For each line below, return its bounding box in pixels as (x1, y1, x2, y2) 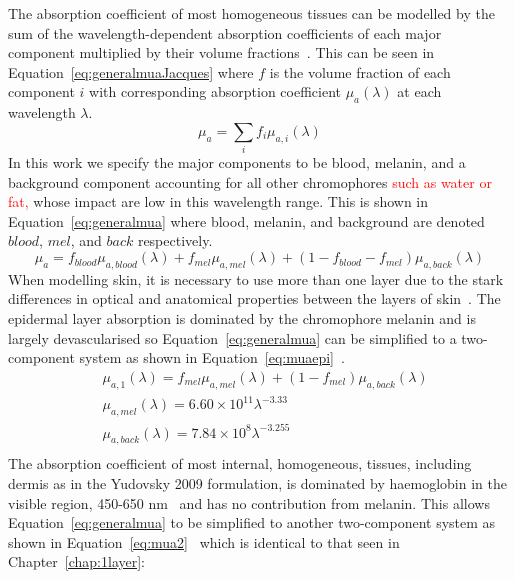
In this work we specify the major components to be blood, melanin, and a (8, 152, 466, 173)
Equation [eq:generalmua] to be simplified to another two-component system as (8, 512, 496, 533)
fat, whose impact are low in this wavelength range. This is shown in (8, 191, 429, 212)
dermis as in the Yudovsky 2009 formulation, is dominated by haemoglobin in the (8, 472, 507, 493)
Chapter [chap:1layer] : (8, 551, 146, 572)
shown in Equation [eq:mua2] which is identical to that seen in (8, 531, 400, 552)
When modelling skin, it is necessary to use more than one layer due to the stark (8, 268, 504, 289)
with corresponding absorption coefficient (89, 81, 341, 102)
